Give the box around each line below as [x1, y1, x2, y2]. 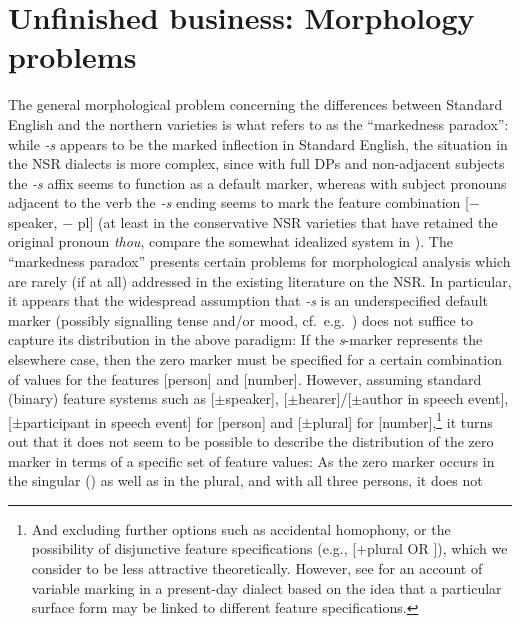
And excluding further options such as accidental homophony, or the [31, 518, 451, 539]
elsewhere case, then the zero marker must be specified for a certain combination [8, 349, 502, 370]
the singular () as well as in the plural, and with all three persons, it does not [8, 470, 483, 491]
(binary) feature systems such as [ [8, 388, 215, 409]
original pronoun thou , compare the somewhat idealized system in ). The [8, 231, 453, 252]
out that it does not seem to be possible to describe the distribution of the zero [8, 431, 494, 452]
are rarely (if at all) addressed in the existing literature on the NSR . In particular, [8, 270, 512, 291]
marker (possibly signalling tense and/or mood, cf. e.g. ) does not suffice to [8, 309, 473, 330]
